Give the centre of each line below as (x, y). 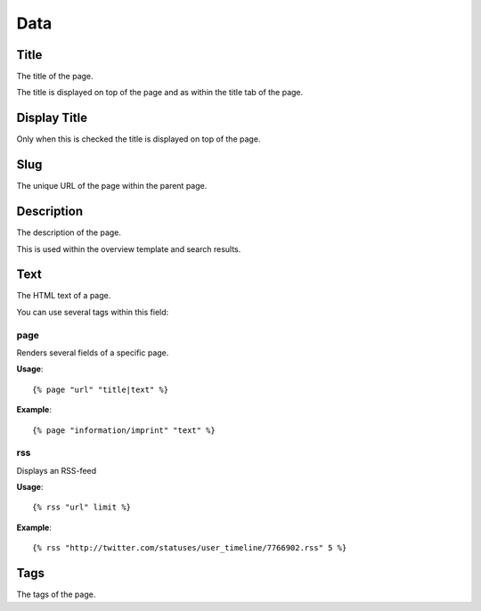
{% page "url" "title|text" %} (101, 389)
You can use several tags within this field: (93, 312)
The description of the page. (69, 232)
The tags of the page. (56, 595)
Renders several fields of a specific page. (93, 353)
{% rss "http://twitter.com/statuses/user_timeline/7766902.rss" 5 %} (190, 548)
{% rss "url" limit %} (82, 507)
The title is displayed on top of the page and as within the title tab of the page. (160, 93)
